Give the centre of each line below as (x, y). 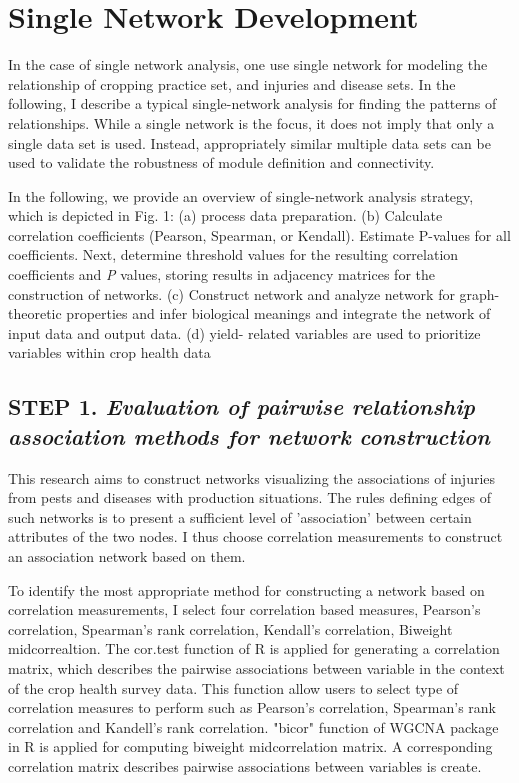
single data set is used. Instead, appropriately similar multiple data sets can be (249, 142)
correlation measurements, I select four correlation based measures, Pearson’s (244, 609)
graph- (479, 293)
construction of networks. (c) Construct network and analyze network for (231, 293)
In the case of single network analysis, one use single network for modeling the (248, 64)
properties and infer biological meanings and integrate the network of (278, 313)
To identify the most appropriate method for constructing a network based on (246, 589)
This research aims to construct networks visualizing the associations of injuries (252, 477)
